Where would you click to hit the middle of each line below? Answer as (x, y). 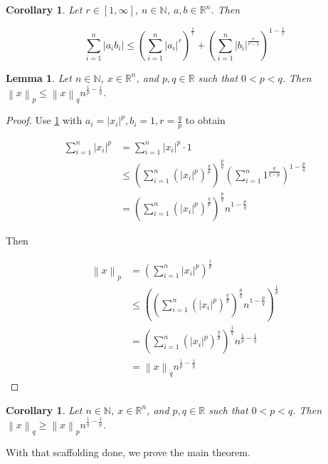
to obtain (205, 120)
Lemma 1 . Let (39, 77)
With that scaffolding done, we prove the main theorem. (128, 452)
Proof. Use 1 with (44, 120)
